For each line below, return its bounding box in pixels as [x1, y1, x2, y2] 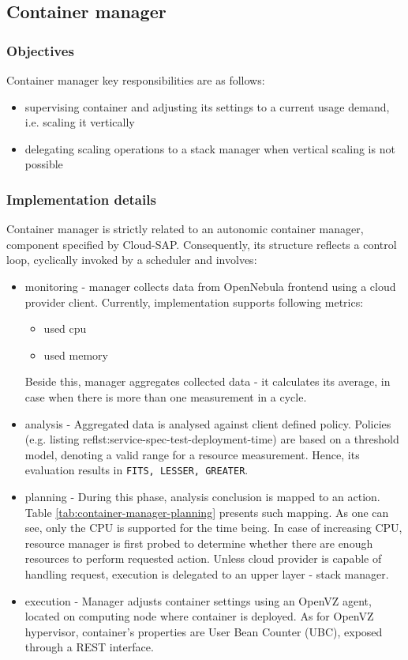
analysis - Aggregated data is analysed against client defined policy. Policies [24, 415, 391, 432]
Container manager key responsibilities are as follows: [6, 72, 265, 88]
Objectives [6, 40, 74, 60]
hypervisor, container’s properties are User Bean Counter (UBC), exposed [24, 623, 383, 639]
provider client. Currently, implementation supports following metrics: [24, 293, 364, 310]
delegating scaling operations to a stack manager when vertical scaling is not [24, 140, 395, 157]
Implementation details [6, 189, 156, 209]
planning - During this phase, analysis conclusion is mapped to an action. [24, 488, 380, 504]
